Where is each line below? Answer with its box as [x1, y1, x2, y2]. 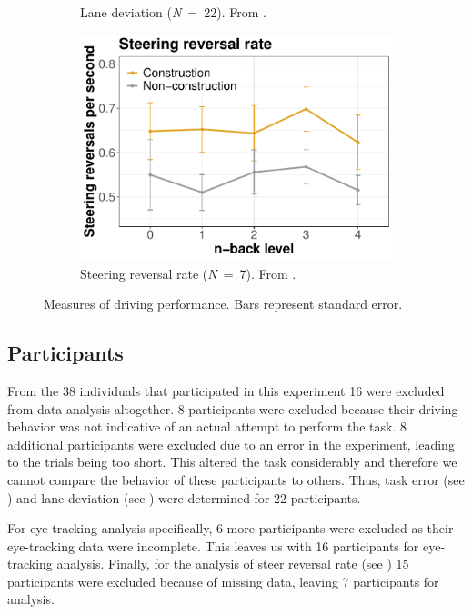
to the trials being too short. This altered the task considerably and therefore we [7, 452, 457, 471]
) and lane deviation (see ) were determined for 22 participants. [7, 488, 361, 507]
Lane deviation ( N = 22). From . [80, 3, 266, 21]
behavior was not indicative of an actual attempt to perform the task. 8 [7, 417, 407, 436]
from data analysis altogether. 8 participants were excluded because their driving [7, 399, 458, 418]
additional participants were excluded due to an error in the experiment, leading [7, 434, 455, 453]
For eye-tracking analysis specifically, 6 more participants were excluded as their [7, 519, 454, 538]
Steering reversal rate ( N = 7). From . [80, 263, 296, 282]
